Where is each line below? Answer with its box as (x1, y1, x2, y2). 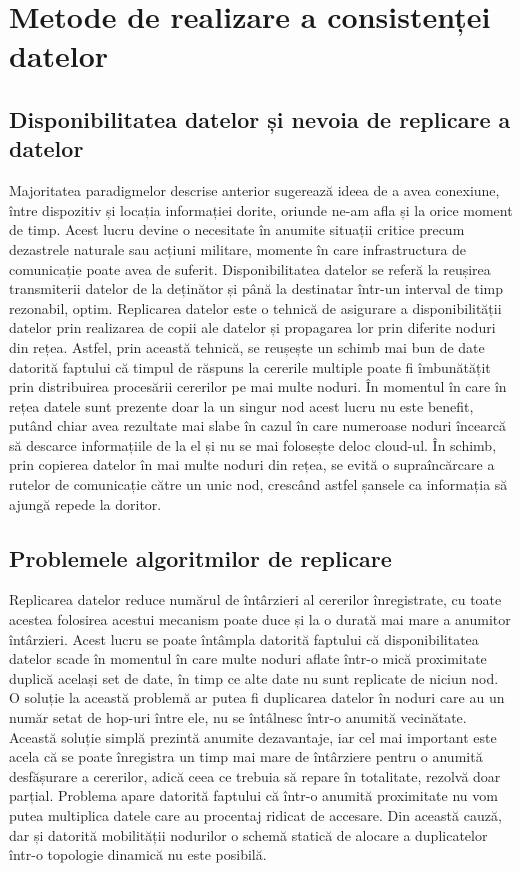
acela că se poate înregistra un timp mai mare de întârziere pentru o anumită (9, 746, 483, 767)
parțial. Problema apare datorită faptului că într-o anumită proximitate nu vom (9, 785, 498, 806)
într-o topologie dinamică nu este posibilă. (9, 844, 267, 865)
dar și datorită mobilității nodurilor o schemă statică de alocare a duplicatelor (9, 824, 488, 845)
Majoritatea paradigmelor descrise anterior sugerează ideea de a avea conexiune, (9, 180, 500, 201)
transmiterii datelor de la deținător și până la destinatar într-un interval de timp (9, 278, 504, 299)
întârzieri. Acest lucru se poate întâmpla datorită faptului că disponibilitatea (9, 628, 479, 649)
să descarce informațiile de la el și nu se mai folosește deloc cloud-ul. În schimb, (9, 434, 497, 455)
